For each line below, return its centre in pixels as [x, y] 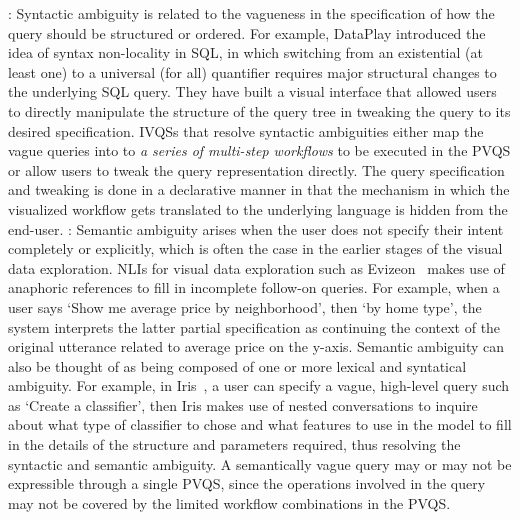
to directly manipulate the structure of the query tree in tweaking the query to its [259, 110]
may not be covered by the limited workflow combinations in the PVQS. [229, 502]
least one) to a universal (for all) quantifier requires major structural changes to [252, 71]
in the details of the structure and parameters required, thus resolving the [234, 444]
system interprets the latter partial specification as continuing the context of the [254, 326]
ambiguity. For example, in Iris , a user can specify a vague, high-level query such [259, 385]
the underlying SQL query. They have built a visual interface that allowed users [252, 91]
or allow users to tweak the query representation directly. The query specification [256, 169]
